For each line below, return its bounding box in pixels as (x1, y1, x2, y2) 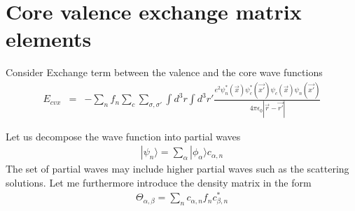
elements (6, 24, 92, 53)
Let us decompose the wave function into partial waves (6, 129, 241, 143)
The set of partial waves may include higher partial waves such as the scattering (6, 161, 349, 176)
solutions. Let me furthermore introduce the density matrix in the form (6, 175, 312, 189)
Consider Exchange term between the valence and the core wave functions (6, 65, 323, 80)
